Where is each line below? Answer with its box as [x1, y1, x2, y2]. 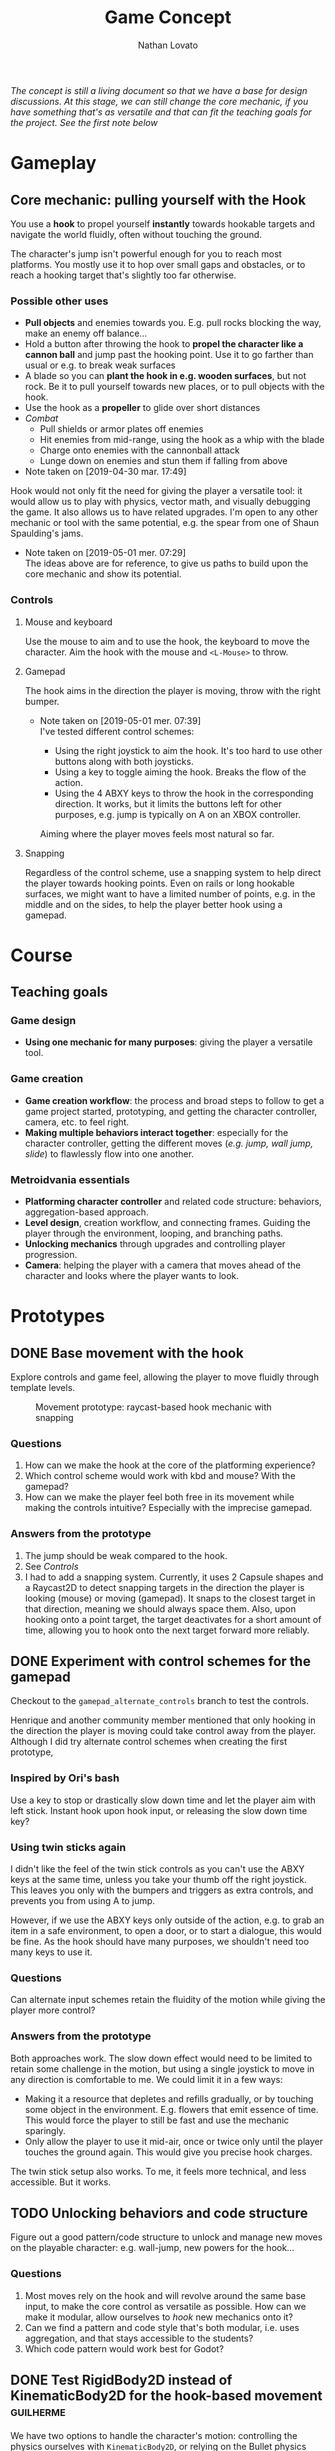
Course [10, 944, 73, 966]
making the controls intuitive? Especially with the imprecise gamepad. [24, 1502, 313, 1514]
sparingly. [24, 2124, 67, 2136]
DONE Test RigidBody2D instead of [10, 2372, 233, 2389]
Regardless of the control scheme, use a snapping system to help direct [24, 866, 322, 878]
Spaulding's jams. [10, 527, 84, 540]
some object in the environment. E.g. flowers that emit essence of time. [24, 2103, 319, 2115]
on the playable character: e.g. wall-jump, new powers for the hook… [10, 2242, 295, 2254]
